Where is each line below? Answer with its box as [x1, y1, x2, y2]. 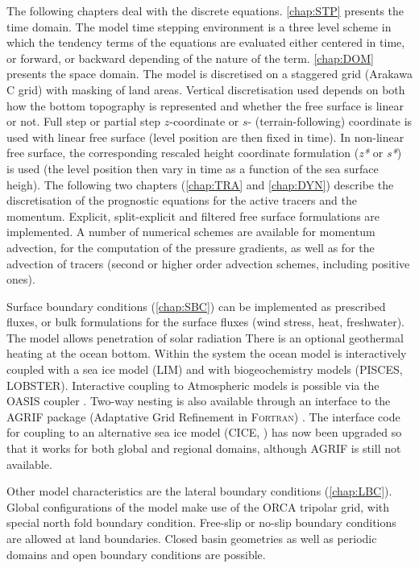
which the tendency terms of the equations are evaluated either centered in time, [6, 34, 405, 51]
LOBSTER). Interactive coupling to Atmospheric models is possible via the [6, 376, 380, 393]
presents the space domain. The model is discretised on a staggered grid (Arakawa [6, 65, 413, 82]
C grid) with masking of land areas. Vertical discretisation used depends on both [6, 81, 405, 97]
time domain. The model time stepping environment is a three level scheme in [6, 18, 392, 35]
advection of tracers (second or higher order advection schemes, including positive [6, 255, 410, 272]
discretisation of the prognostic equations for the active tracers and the [6, 192, 357, 209]
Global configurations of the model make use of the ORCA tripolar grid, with [6, 498, 390, 515]
